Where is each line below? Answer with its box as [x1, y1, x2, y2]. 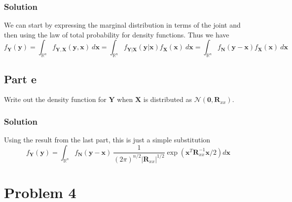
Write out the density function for [4, 94, 107, 104]
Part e [4, 71, 37, 86]
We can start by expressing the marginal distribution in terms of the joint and [4, 20, 241, 30]
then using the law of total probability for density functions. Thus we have [4, 29, 229, 39]
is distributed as [143, 94, 192, 104]
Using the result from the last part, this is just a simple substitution [4, 135, 211, 145]
